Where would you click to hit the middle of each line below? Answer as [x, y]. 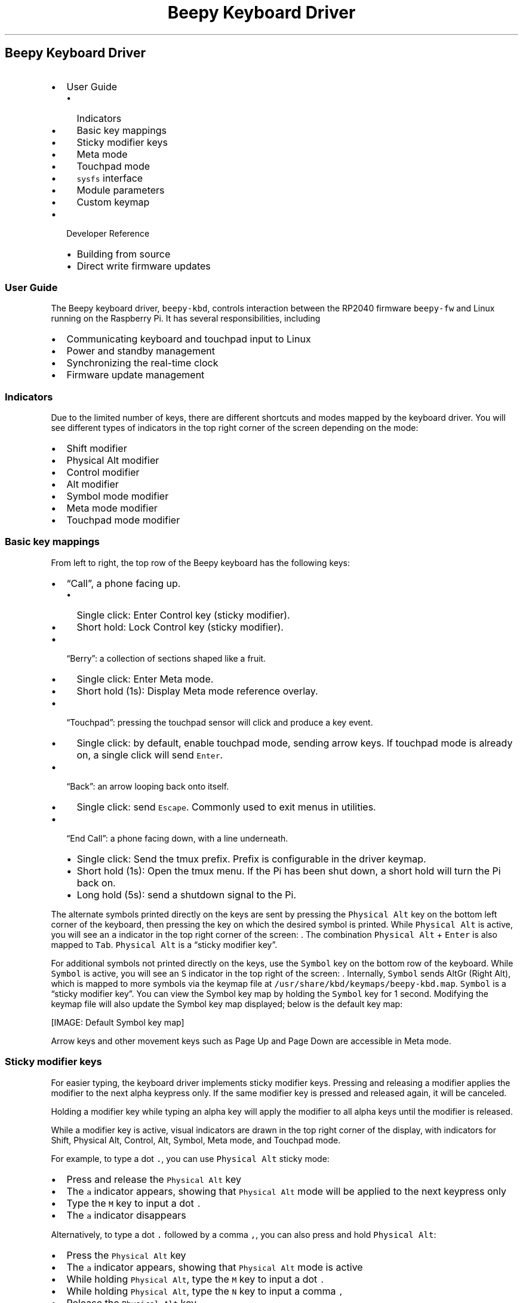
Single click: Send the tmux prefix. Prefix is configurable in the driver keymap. [251, 859]
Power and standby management [141, 351]
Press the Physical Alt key [126, 1255]
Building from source [124, 254]
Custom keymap [113, 202]
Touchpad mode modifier [123, 520]
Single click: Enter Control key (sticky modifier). [183, 615]
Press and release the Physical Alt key [154, 1179]
